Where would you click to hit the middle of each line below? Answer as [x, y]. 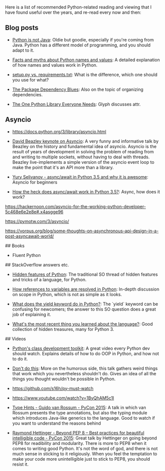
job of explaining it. [32, 314]
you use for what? [31, 80]
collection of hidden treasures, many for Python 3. [63, 329]
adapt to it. [23, 50]
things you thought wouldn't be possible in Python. [64, 379]
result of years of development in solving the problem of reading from [83, 151]
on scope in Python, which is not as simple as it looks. [67, 294]
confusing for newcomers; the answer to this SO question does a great [84, 309]
